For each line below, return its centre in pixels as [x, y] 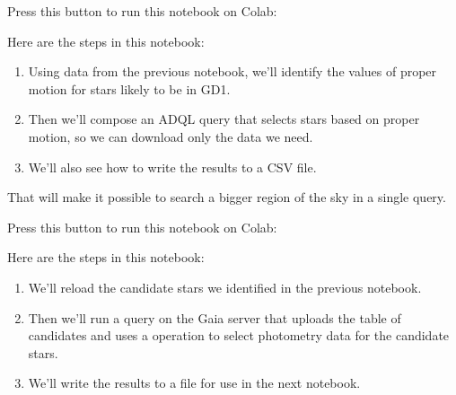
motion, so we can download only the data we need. [171, 136]
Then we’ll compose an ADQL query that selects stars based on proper [224, 119]
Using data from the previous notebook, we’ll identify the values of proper [232, 71]
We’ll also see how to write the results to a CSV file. [172, 167]
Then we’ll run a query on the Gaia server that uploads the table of [215, 317]
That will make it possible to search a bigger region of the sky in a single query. [227, 197]
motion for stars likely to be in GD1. [129, 88]
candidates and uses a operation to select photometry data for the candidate [239, 335]
